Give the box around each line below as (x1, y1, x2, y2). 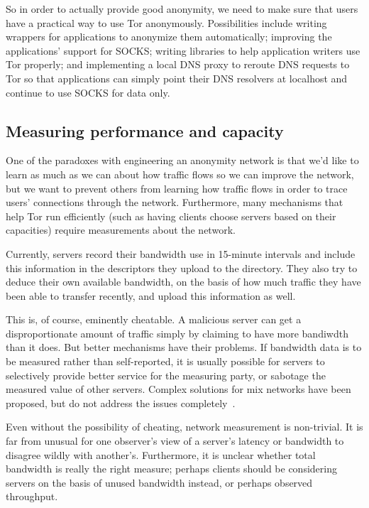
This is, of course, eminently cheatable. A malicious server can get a (6, 312, 302, 327)
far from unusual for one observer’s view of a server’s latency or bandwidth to (6, 433, 344, 448)
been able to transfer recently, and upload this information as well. (6, 288, 296, 303)
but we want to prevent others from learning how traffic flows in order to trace (6, 180, 348, 195)
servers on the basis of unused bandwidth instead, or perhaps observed (6, 475, 313, 490)
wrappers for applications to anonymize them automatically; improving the (6, 29, 332, 44)
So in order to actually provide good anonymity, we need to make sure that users (6, 1, 358, 16)
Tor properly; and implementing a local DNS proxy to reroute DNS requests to (6, 57, 350, 72)
